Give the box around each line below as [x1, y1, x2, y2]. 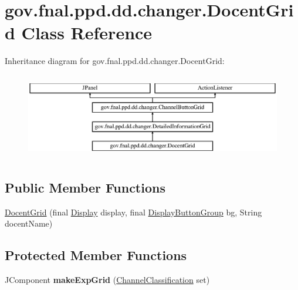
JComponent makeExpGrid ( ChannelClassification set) [5, 274, 210, 286]
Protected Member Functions [5, 246, 187, 264]
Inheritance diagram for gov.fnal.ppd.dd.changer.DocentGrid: [5, 55, 225, 67]
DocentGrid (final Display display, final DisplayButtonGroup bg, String [5, 205, 262, 218]
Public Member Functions [5, 178, 165, 196]
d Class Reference [5, 21, 153, 45]
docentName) [5, 217, 53, 230]
